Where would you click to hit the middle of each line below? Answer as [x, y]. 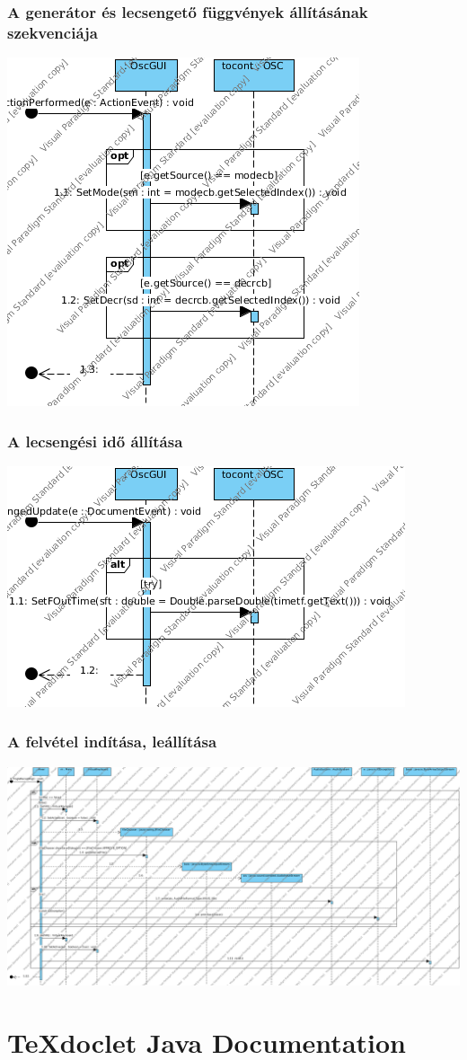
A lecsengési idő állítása [95, 441]
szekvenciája [53, 32]
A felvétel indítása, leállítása [112, 742]
